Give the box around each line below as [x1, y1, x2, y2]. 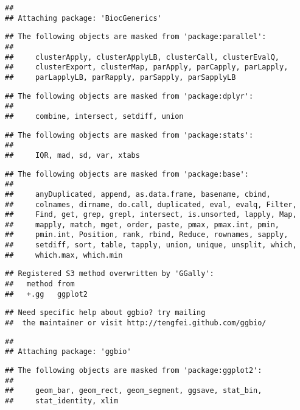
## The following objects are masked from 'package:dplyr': [5, 91, 254, 101]
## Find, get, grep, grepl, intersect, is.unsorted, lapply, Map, [5, 210, 297, 219]
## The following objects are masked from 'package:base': [5, 169, 249, 178]
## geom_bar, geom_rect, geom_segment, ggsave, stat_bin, [5, 386, 262, 395]
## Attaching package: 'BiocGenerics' [5, 13, 162, 23]
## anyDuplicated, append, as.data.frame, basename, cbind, [5, 189, 271, 199]
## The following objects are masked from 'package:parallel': [5, 32, 267, 41]
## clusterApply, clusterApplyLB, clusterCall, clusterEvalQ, [5, 52, 280, 62]
